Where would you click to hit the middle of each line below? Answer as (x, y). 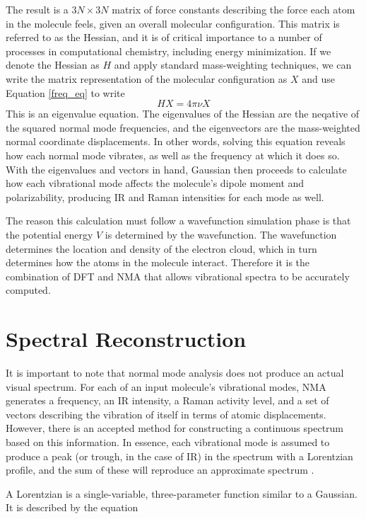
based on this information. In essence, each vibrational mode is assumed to (168, 441)
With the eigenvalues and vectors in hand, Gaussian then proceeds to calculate (176, 169)
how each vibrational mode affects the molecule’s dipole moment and (155, 183)
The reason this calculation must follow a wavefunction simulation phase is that (178, 221)
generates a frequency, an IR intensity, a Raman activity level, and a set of (167, 400)
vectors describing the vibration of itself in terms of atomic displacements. (166, 414)
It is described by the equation (72, 507)
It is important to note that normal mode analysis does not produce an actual (175, 372)
